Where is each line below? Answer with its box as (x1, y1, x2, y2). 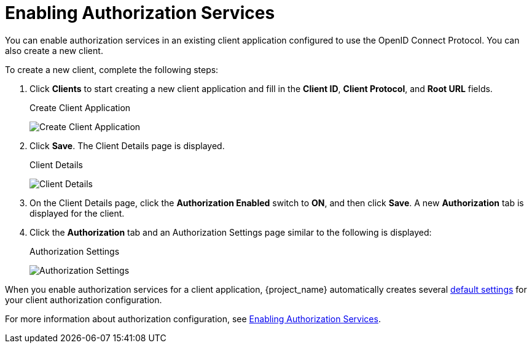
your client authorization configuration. (5, 294, 162, 305)
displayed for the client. (29, 207, 125, 218)
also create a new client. (5, 45, 103, 56)
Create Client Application (29, 102, 131, 113)
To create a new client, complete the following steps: (5, 64, 219, 75)
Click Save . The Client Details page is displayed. (29, 140, 225, 151)
